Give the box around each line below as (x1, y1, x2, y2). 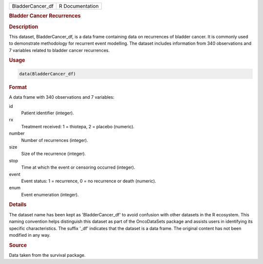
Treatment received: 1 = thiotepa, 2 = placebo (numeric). (21, 123, 135, 129)
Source (9, 242, 27, 248)
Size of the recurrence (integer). (21, 151, 86, 157)
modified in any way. (9, 232, 51, 238)
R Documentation (59, 3, 99, 9)
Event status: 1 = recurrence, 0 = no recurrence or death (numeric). (21, 178, 156, 184)
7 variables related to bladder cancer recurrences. (9, 47, 110, 53)
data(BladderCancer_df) (19, 71, 76, 76)
